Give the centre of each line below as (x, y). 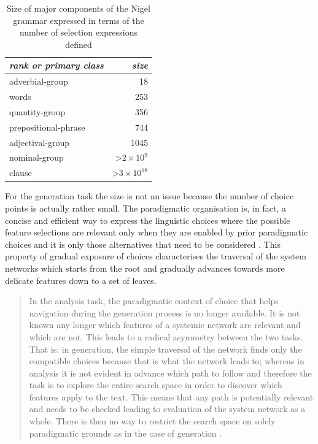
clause (21, 173)
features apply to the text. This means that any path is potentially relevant (171, 396)
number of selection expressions (79, 32)
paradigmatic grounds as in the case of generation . (126, 433)
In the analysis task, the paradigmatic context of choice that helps (154, 301)
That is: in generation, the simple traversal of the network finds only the (165, 349)
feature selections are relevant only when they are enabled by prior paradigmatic (157, 232)
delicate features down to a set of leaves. (81, 280)
